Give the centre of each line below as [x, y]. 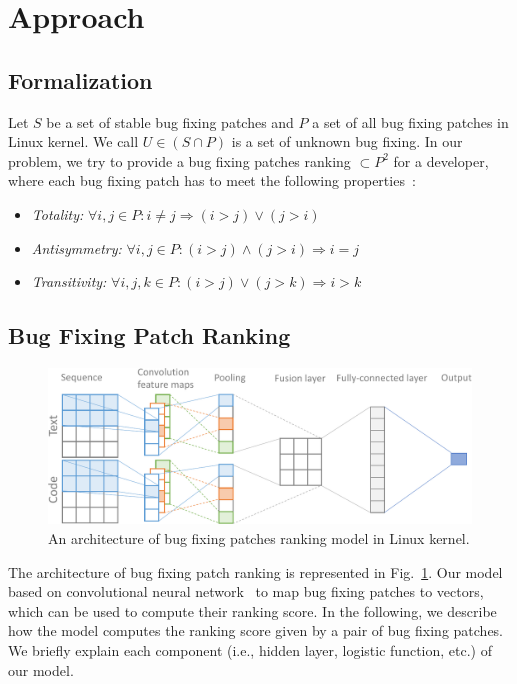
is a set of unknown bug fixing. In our [347, 141]
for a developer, [441, 160]
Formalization [80, 79]
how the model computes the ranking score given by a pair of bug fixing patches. [256, 630]
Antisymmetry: [76, 247]
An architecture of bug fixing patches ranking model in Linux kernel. [259, 538]
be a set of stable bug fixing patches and [170, 121]
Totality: [57, 213]
